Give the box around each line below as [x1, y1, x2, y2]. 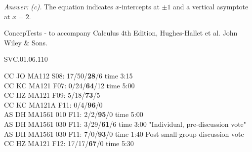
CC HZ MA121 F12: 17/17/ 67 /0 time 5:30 [4, 138, 134, 149]
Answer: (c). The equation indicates [4, 1, 113, 11]
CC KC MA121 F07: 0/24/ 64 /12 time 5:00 [4, 80, 135, 90]
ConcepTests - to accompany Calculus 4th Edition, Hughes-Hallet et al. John [4, 28, 238, 38]
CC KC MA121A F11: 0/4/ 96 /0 [4, 99, 103, 110]
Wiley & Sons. [4, 37, 47, 47]
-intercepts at [119, 1, 160, 11]
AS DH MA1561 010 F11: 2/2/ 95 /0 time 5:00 [4, 109, 143, 119]
